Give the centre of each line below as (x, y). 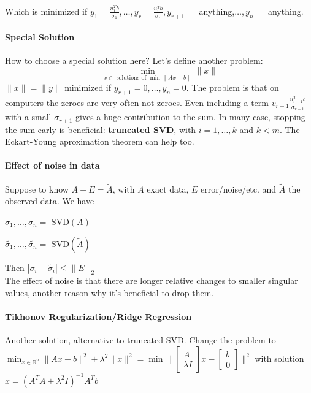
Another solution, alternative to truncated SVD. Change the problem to (140, 340)
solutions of (131, 78)
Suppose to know (37, 189)
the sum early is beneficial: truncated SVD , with (101, 129)
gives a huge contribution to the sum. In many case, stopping (190, 117)
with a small (28, 117)
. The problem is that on (232, 87)
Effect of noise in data (52, 165)
